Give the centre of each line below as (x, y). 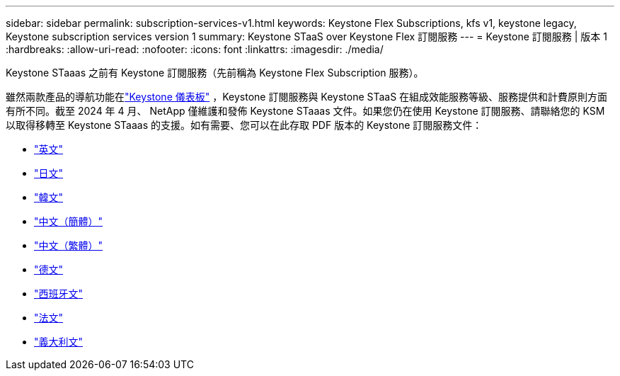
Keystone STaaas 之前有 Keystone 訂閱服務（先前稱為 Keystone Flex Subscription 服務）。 (215, 73)
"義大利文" (59, 342)
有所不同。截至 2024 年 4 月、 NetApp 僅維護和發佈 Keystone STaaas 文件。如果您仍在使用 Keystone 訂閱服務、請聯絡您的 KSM (305, 111)
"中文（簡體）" (69, 221)
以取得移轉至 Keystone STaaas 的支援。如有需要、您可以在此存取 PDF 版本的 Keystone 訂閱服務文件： (244, 125)
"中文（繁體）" (69, 245)
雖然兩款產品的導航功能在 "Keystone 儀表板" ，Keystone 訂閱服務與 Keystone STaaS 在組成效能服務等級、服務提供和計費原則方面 (307, 97)
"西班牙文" (59, 294)
